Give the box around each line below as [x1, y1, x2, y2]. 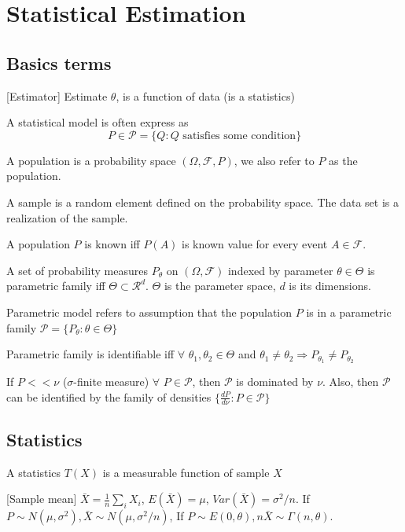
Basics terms [6, 50, 112, 75]
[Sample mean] [6, 490, 77, 507]
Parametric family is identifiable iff [6, 346, 175, 362]
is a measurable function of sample [102, 464, 270, 480]
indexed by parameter [227, 262, 333, 278]
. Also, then [322, 372, 379, 389]
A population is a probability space [6, 152, 176, 168]
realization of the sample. [6, 209, 128, 226]
